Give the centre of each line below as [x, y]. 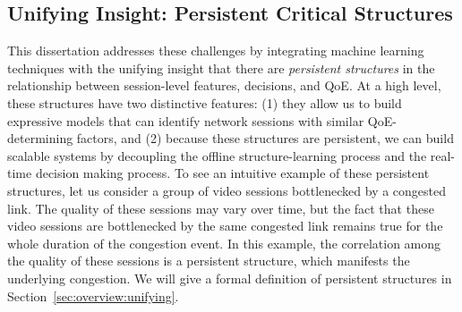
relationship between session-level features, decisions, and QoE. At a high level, [224, 85]
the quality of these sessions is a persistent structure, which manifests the [209, 261]
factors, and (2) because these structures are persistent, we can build [265, 138]
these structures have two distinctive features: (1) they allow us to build [205, 102]
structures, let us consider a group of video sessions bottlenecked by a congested [227, 190]
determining [40, 138]
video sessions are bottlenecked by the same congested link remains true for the [225, 226]
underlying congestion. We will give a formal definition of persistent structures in [230, 278]
